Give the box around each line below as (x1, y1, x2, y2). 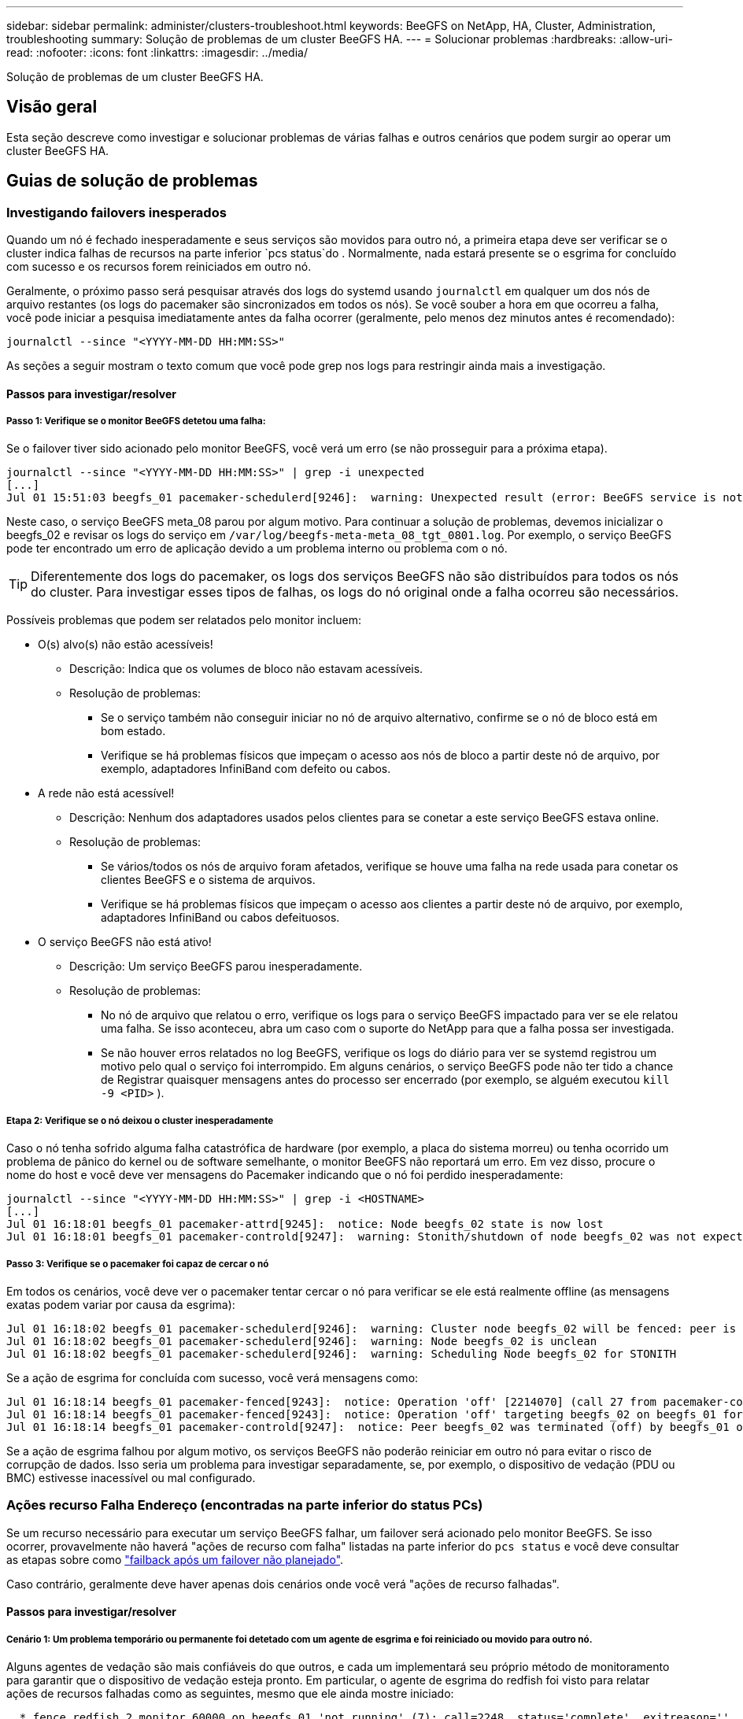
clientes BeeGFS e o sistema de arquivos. (101, 873, 316, 887)
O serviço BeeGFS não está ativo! (38, 935, 212, 949)
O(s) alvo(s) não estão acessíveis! (38, 638, 213, 652)
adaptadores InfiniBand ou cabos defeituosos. (101, 911, 340, 925)
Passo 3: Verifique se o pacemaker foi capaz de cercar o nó (6, 1258, 269, 1270)
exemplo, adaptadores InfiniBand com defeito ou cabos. (101, 762, 391, 776)
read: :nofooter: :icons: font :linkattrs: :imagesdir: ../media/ (6, 46, 308, 59)
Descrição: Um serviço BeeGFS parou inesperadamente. (69, 959, 363, 974)
